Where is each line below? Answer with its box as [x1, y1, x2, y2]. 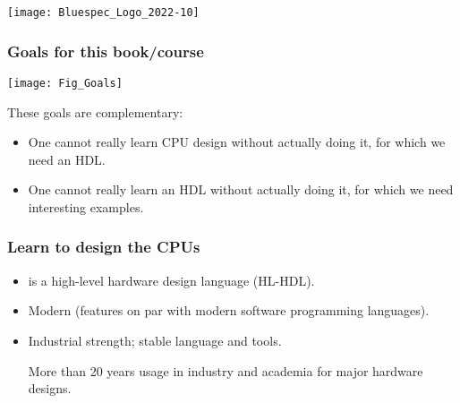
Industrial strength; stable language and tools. [28, 330, 282, 349]
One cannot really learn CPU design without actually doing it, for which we [28, 133, 446, 151]
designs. [28, 379, 72, 398]
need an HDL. [28, 150, 106, 168]
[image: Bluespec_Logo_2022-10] [7, 6, 200, 19]
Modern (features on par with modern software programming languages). [28, 301, 430, 320]
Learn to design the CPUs [7, 236, 200, 258]
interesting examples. [28, 197, 144, 216]
